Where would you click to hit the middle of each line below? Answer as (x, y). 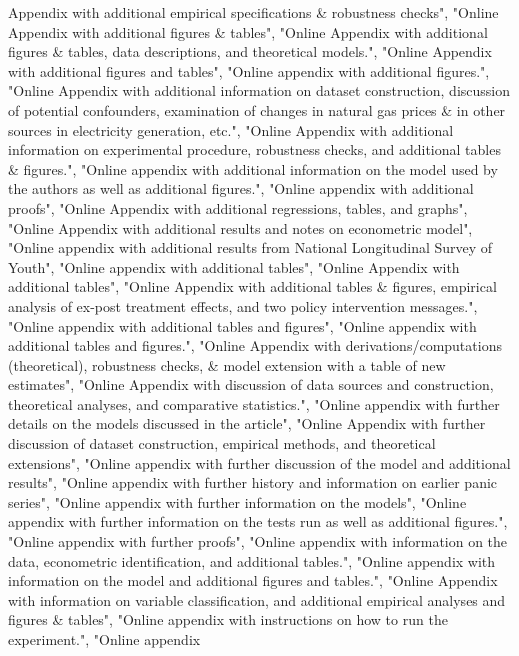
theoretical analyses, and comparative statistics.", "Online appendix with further (254, 403)
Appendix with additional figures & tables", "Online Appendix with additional (248, 31)
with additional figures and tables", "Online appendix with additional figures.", (249, 70)
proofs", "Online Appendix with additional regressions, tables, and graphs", (238, 207)
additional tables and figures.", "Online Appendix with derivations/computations (255, 345)
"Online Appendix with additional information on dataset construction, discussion (259, 90)
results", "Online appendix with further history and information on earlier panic (253, 482)
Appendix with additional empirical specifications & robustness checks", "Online (253, 12)
